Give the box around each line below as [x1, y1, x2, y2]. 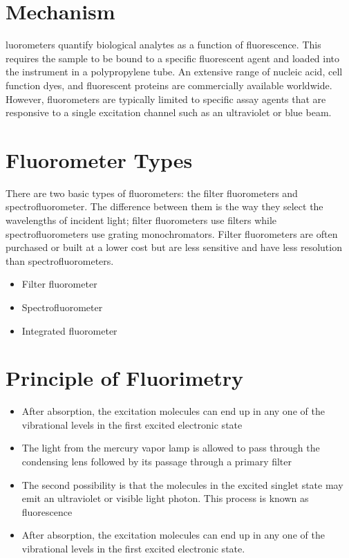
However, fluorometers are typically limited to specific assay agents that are [6, 91, 326, 106]
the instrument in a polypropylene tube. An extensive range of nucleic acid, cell [6, 64, 343, 79]
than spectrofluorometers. [6, 253, 114, 268]
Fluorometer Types [6, 145, 193, 174]
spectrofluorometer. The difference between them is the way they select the [6, 199, 323, 214]
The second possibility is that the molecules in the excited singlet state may [21, 477, 343, 492]
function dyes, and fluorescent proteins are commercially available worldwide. [6, 77, 332, 92]
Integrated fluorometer [21, 323, 117, 337]
